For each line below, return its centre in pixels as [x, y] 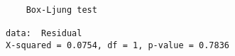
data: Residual [44, 33]
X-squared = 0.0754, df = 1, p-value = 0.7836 [117, 45]
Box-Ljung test [61, 10]
